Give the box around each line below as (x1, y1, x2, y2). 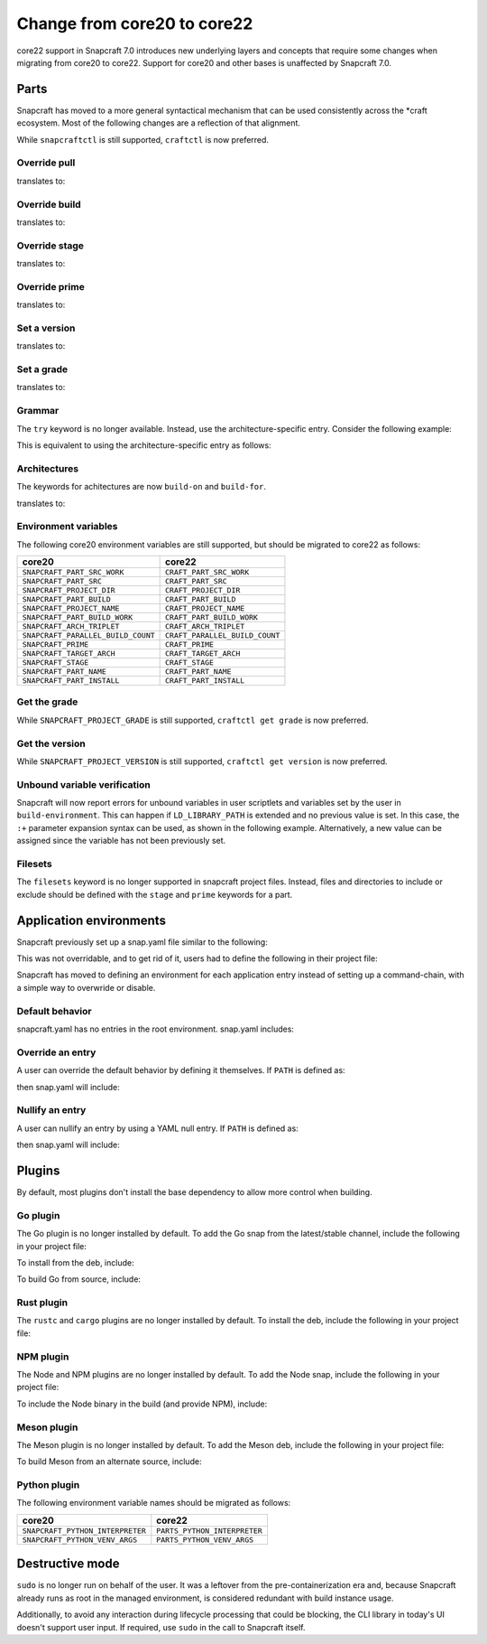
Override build (16, 198, 81, 210)
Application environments (16, 912, 167, 928)
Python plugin (16, 1479, 80, 1491)
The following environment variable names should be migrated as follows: (16, 1498, 291, 1509)
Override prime (16, 280, 85, 293)
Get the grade (16, 696, 78, 708)
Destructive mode (16, 1556, 120, 1572)
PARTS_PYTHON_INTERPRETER (156, 1526, 263, 1536)
